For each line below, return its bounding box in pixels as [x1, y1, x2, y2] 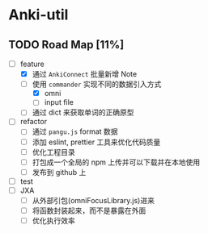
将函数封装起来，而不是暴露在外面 [32, 206, 146, 215]
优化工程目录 [32, 147, 75, 156]
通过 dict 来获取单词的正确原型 [32, 107, 134, 118]
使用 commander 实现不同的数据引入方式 [32, 79, 162, 89]
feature [19, 59, 45, 69]
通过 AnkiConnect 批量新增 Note [32, 69, 138, 79]
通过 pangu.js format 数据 [32, 127, 119, 136]
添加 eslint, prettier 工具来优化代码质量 [32, 137, 161, 147]
